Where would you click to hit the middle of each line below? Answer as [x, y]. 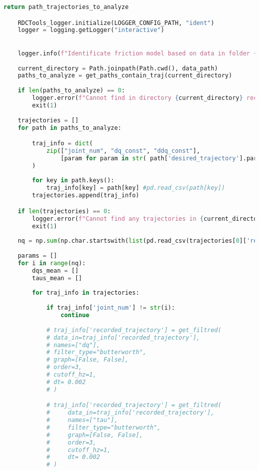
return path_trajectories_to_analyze [66, 7]
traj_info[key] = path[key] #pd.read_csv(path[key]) [135, 188]
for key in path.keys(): [73, 181]
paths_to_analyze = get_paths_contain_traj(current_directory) [125, 76]
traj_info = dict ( [63, 144]
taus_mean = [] [57, 278]
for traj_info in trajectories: [86, 293]
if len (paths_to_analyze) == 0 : [71, 91]
